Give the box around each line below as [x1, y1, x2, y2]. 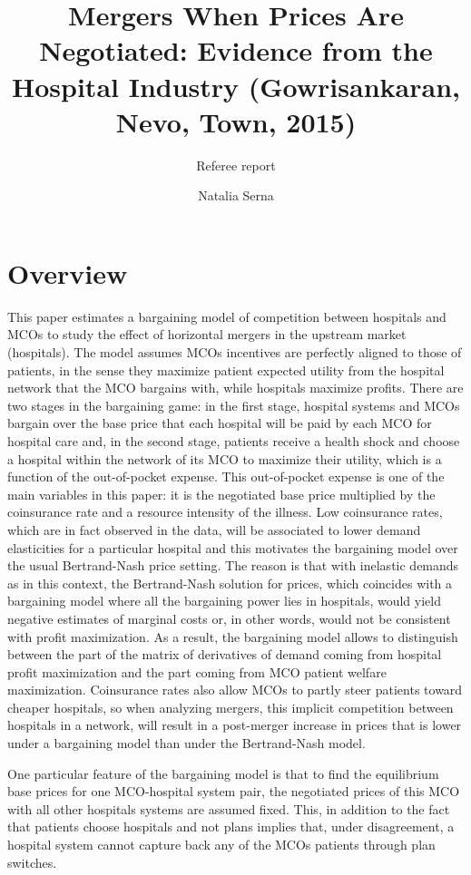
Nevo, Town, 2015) [115, 102, 357, 140]
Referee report [196, 155, 276, 174]
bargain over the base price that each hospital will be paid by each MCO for [7, 413, 432, 433]
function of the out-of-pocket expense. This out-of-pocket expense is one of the [7, 467, 445, 486]
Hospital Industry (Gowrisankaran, [12, 67, 460, 104]
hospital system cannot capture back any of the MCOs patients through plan [7, 835, 436, 854]
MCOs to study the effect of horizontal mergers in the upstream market [7, 325, 407, 344]
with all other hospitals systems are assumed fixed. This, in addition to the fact [7, 799, 450, 818]
